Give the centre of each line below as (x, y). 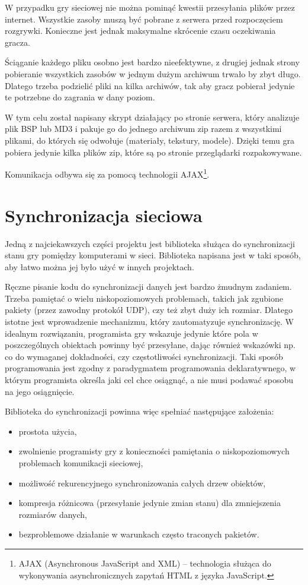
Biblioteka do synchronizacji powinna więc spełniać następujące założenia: (139, 411)
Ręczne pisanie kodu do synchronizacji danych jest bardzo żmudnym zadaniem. (148, 287)
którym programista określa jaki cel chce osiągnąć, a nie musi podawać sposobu (149, 380)
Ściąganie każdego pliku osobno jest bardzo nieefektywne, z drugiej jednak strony (152, 62)
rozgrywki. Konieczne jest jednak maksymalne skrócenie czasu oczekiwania (140, 31)
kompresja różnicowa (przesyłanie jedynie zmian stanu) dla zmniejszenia (150, 503)
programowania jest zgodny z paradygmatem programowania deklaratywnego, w (150, 368)
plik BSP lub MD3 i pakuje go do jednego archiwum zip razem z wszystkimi (143, 129)
